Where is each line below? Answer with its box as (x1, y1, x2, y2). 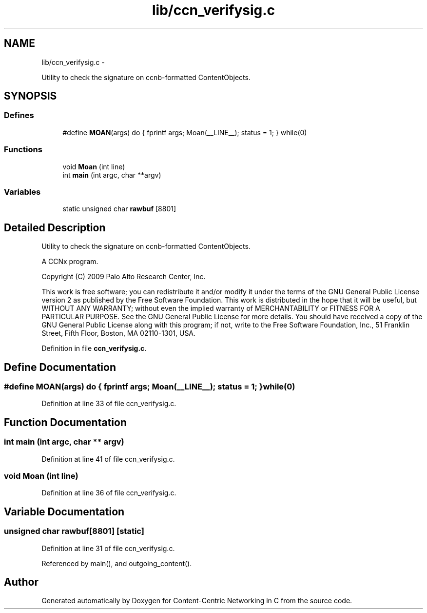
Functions (4, 144, 42, 155)
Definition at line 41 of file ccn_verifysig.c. (41, 454, 175, 463)
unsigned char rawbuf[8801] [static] (4, 526, 144, 536)
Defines (4, 110, 34, 121)
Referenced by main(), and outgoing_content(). (41, 559, 192, 568)
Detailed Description (4, 221, 106, 234)
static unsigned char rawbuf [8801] (62, 204, 176, 213)
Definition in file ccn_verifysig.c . (41, 344, 147, 353)
